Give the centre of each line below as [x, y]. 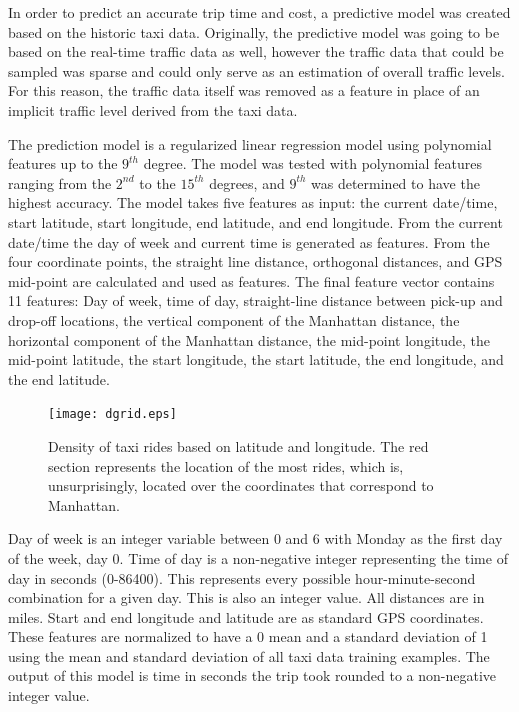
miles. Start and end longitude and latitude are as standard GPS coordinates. [246, 616]
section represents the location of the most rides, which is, [226, 465]
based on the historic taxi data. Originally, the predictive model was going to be [254, 31]
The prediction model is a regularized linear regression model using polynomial [250, 143]
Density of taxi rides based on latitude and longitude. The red [238, 445]
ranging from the [60, 182]
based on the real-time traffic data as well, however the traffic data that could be [256, 51]
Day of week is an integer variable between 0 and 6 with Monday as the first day [255, 538]
